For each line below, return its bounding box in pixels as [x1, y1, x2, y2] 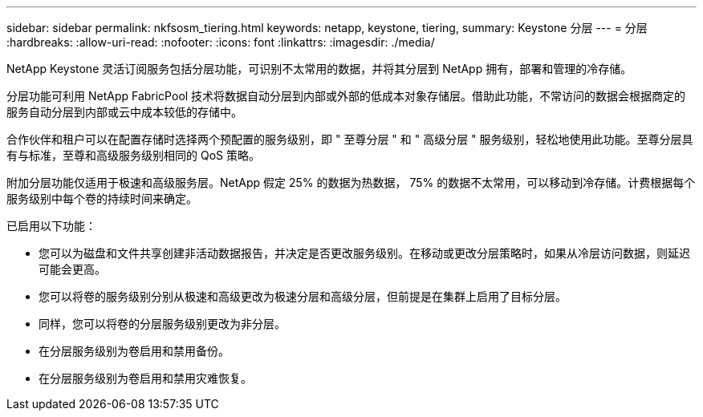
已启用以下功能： [6, 219, 96, 233]
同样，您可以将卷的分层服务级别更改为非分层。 [39, 317, 286, 330]
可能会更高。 [39, 262, 106, 276]
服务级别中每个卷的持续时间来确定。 [6, 192, 197, 205]
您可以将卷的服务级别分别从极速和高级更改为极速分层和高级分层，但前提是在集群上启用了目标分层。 [39, 289, 567, 303]
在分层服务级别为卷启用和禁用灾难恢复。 [39, 371, 252, 385]
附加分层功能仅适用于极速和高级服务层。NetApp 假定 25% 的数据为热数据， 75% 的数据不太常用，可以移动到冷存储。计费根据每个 [6, 176, 696, 189]
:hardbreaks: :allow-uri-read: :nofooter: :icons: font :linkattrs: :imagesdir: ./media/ [6, 35, 435, 49]
